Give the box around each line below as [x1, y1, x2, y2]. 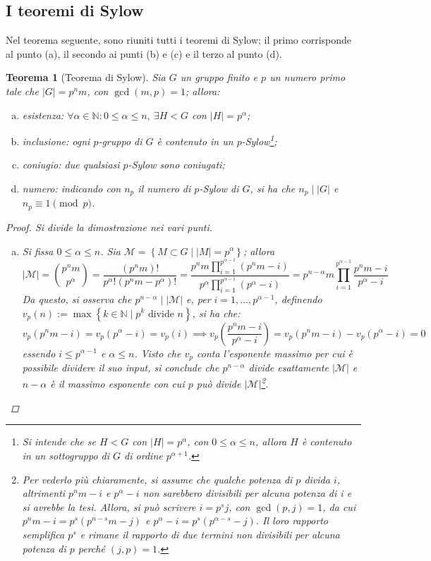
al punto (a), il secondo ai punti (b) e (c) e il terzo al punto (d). [6, 46, 282, 61]
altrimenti [22, 486, 66, 500]
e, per [186, 291, 211, 306]
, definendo [274, 291, 322, 306]
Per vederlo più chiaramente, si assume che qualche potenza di [22, 471, 293, 486]
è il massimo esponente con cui [50, 376, 185, 391]
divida [304, 471, 330, 486]
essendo [22, 345, 56, 360]
